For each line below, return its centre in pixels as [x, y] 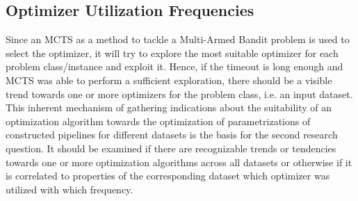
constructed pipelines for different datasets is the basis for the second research [172, 135]
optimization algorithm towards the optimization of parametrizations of [158, 121]
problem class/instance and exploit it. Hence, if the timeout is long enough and [174, 66]
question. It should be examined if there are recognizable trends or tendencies [171, 148]
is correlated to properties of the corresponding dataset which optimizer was [168, 176]
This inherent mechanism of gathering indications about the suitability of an [169, 107]
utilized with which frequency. [70, 189]
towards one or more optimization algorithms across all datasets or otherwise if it [179, 162]
